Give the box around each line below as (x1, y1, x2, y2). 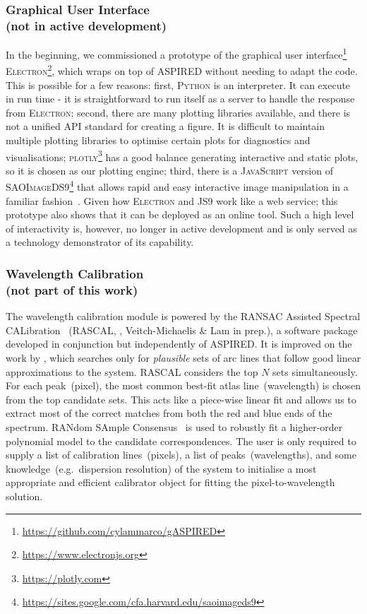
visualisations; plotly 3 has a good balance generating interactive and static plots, (6, 147, 359, 164)
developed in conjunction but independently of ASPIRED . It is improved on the (6, 336, 352, 351)
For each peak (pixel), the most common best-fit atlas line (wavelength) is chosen (6, 378, 361, 393)
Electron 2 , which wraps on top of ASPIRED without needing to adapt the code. (6, 61, 358, 78)
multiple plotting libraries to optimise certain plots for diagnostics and (6, 133, 311, 148)
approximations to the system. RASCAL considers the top (6, 364, 258, 379)
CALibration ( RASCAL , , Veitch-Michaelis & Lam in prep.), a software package (6, 322, 358, 337)
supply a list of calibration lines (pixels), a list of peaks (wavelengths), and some (6, 447, 356, 462)
